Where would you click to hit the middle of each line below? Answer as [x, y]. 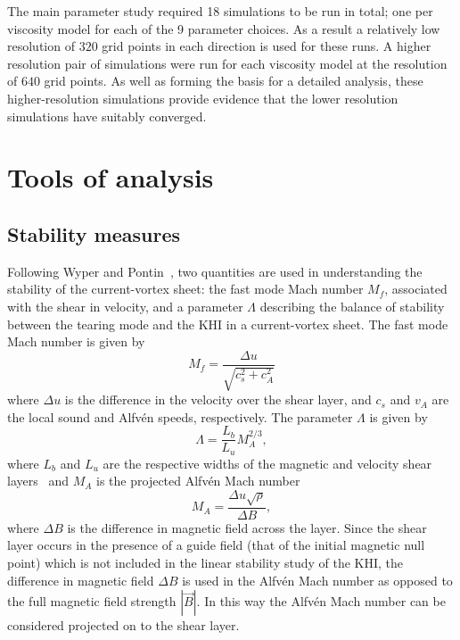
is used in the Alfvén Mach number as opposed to [317, 580]
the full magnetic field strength [92, 601]
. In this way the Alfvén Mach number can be [321, 601]
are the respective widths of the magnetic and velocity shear [267, 463]
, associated [416, 289]
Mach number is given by [76, 341]
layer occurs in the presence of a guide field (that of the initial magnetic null [216, 545]
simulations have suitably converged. [107, 116]
